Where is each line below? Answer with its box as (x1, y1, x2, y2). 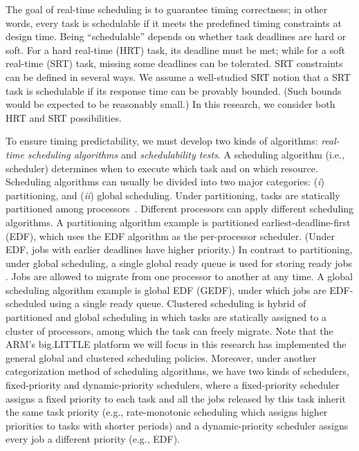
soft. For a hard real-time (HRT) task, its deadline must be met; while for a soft (6, 42, 345, 57)
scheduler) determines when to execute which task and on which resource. (6, 160, 318, 175)
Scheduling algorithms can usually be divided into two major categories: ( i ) (6, 174, 324, 189)
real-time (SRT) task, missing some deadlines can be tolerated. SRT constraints (6, 56, 343, 71)
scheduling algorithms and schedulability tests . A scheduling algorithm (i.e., (27, 147, 344, 161)
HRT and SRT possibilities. (6, 110, 122, 125)
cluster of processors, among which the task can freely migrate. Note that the (6, 323, 333, 338)
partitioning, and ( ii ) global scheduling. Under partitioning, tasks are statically (6, 187, 340, 202)
